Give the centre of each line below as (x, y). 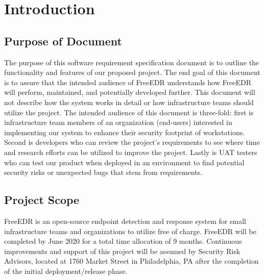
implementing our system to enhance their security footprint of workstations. (125, 132)
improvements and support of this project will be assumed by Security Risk (122, 251)
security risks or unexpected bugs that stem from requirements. (103, 172)
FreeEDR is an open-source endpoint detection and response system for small (125, 221)
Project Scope (42, 200)
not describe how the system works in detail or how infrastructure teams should (129, 102)
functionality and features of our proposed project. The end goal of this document (132, 72)
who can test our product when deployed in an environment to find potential (124, 162)
